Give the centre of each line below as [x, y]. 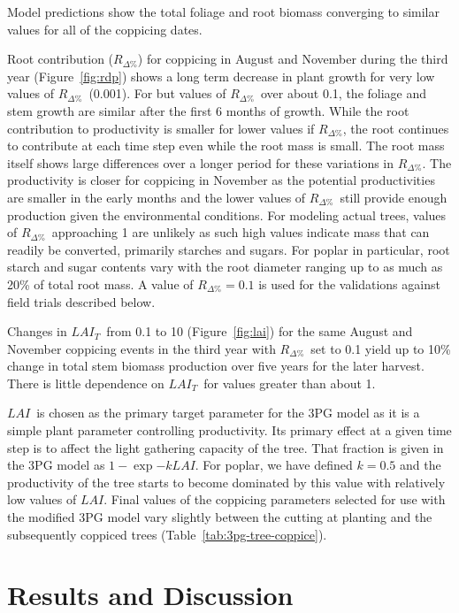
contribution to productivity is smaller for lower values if [161, 128]
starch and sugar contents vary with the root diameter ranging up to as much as [225, 267]
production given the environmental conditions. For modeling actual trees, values [227, 215]
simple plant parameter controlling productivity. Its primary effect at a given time [229, 430]
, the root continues [396, 128]
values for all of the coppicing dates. [105, 29]
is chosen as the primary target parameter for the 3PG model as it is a [228, 413]
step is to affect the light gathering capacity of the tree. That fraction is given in [226, 447]
